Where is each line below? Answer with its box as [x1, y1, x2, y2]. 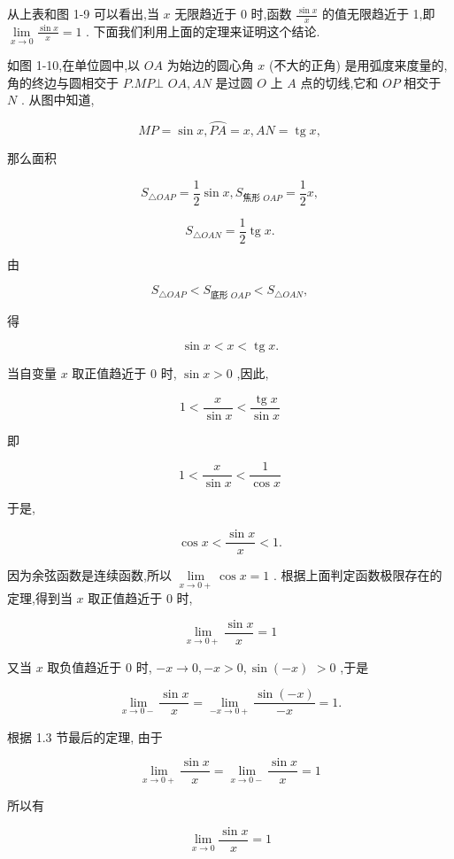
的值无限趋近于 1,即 [321, 4, 435, 22]
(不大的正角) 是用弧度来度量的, [268, 56, 448, 74]
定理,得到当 [7, 589, 73, 607]
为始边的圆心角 [166, 56, 254, 74]
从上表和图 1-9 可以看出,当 [7, 4, 159, 22]
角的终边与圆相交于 [7, 73, 119, 91]
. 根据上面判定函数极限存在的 [273, 566, 442, 584]
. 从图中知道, [20, 90, 95, 109]
